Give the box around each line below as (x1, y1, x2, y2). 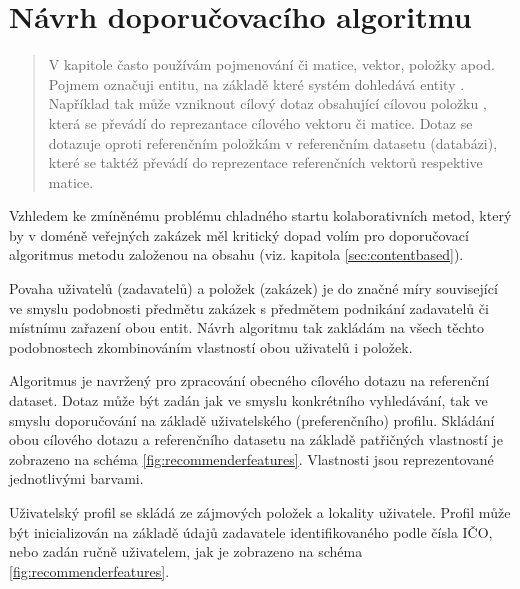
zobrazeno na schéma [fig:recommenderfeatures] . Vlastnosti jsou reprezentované (9, 448, 494, 469)
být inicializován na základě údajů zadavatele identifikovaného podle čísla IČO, (9, 521, 493, 542)
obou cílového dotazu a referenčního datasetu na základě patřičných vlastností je (9, 429, 503, 450)
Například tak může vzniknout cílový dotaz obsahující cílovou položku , (48, 93, 487, 114)
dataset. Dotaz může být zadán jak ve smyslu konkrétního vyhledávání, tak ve (9, 390, 488, 411)
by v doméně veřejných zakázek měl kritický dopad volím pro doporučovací (9, 224, 469, 245)
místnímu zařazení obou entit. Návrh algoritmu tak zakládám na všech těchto (9, 317, 485, 338)
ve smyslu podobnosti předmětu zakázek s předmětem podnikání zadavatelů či (9, 297, 489, 318)
